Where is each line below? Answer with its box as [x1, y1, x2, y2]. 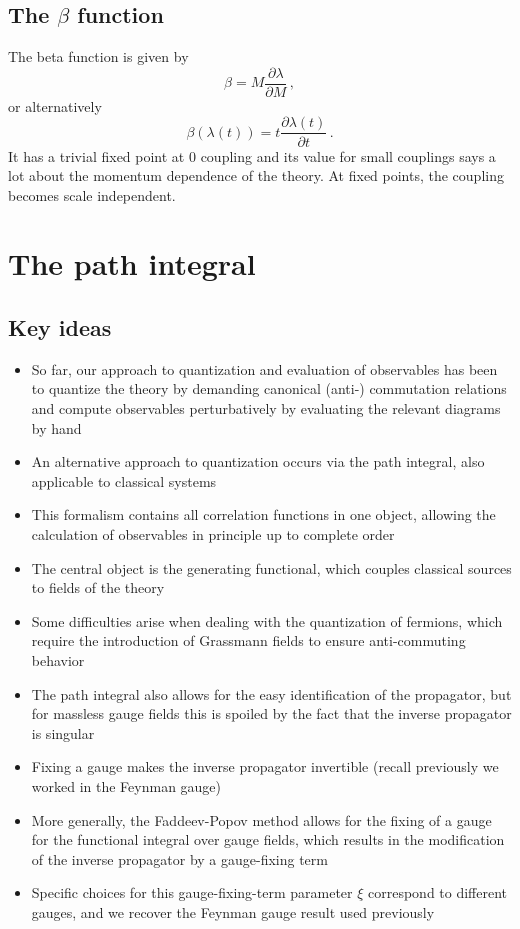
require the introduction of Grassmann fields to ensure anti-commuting [31, 630, 466, 651]
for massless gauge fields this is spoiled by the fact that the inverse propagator [31, 703, 512, 724]
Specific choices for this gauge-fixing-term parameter [31, 882, 353, 903]
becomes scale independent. [8, 184, 176, 205]
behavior [31, 650, 85, 670]
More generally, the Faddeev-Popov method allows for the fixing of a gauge [31, 809, 492, 830]
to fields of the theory [31, 577, 165, 598]
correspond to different [368, 882, 508, 903]
